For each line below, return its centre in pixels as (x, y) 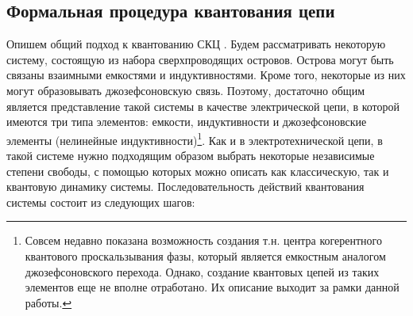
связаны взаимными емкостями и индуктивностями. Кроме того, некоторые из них (206, 75)
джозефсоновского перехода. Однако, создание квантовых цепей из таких (202, 271)
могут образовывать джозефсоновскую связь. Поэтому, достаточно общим (185, 90)
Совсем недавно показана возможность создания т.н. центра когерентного (203, 240)
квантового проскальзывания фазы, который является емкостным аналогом (205, 255)
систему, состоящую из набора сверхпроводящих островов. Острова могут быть (200, 59)
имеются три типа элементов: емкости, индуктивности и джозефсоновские (187, 122)
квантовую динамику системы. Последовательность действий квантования (185, 187)
